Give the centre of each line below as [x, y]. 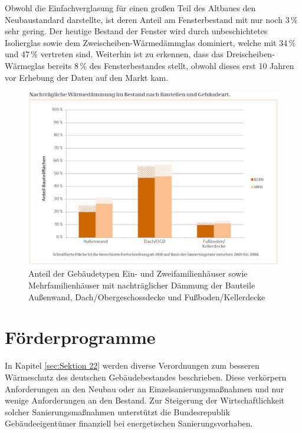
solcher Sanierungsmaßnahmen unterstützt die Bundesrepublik [117, 411]
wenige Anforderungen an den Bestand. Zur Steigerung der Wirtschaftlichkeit [145, 400]
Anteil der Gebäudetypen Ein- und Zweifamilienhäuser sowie [138, 273]
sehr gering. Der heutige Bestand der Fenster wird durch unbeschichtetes [136, 31]
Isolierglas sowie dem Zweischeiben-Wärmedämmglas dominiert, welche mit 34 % [150, 42]
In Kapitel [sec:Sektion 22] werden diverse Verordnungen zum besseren [132, 365]
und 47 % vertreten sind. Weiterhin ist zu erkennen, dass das [114, 54]
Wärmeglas [25, 65]
